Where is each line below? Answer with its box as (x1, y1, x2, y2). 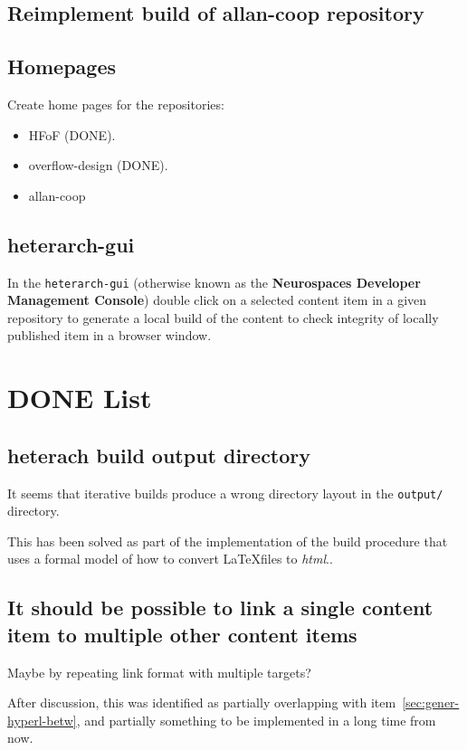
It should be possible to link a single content (7, 593, 434, 622)
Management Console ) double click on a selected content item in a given (7, 290, 427, 309)
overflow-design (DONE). (28, 156, 168, 175)
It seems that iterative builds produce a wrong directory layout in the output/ (7, 483, 443, 502)
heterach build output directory (7, 441, 311, 469)
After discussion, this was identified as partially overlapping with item (7, 693, 396, 712)
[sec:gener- (402, 693, 460, 712)
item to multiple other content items (7, 620, 357, 648)
